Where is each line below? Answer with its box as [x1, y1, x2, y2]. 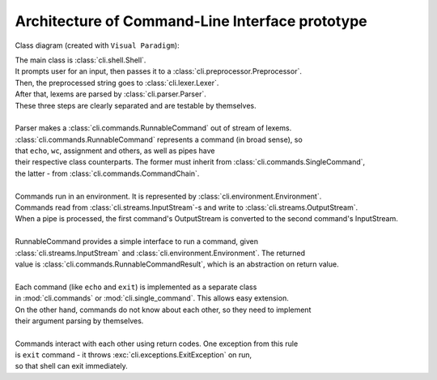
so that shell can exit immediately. [15, 361, 129, 371]
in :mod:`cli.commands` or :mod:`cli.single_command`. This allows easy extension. [15, 293, 289, 303]
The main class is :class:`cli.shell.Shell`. [15, 55, 146, 65]
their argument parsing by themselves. [15, 316, 144, 326]
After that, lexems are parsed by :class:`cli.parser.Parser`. [15, 89, 206, 99]
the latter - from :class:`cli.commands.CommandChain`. [15, 169, 200, 178]
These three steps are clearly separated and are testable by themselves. [15, 100, 257, 110]
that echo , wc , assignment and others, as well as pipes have [15, 146, 215, 156]
